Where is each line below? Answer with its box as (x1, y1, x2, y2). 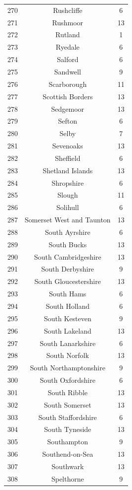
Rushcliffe (53, 4, 83, 15)
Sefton (58, 116, 78, 126)
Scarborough (48, 78, 87, 89)
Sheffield (55, 152, 81, 163)
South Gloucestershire (34, 276, 101, 286)
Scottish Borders (43, 91, 93, 101)
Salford (57, 54, 79, 65)
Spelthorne (51, 473, 84, 484)
